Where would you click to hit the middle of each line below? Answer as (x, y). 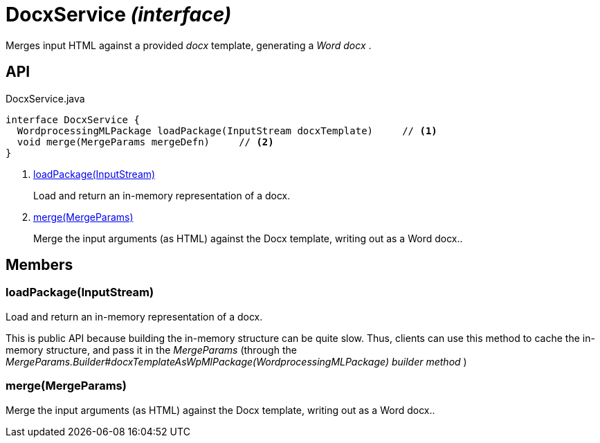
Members (39, 265)
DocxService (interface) (119, 15)
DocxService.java (45, 98)
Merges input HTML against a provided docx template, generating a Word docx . (189, 45)
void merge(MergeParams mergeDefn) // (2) (145, 142)
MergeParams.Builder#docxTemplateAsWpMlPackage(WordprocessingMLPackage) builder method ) (236, 361)
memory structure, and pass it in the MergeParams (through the (151, 350)
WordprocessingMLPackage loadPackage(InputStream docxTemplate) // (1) (227, 130)
